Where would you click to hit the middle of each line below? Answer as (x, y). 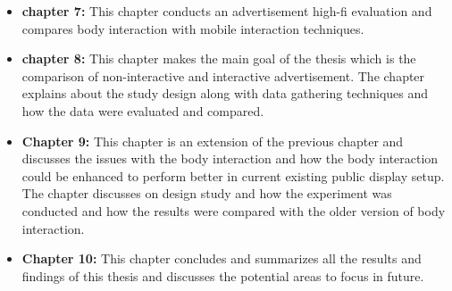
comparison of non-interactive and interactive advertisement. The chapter (223, 75)
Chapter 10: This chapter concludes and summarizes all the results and (222, 258)
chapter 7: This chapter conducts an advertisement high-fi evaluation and (227, 11)
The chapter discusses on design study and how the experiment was (207, 193)
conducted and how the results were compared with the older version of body (234, 210)
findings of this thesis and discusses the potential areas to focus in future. (223, 275)
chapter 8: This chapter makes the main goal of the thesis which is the (219, 58)
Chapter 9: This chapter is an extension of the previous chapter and (213, 141)
